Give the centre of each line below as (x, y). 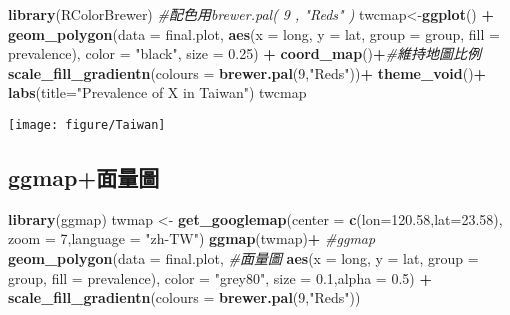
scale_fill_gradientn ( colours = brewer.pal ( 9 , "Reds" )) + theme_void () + (247, 72)
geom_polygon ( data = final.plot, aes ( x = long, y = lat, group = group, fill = (254, 33)
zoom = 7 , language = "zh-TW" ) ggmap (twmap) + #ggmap (192, 238)
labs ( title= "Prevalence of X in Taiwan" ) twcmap (157, 92)
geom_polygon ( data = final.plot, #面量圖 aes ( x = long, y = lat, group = (243, 258)
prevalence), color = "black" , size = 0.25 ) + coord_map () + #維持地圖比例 (245, 53)
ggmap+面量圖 (84, 177)
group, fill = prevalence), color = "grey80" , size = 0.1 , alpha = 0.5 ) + (220, 277)
